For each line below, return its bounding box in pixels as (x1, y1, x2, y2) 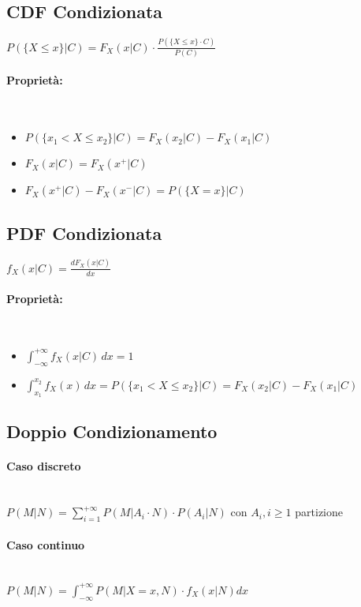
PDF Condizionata (6, 220, 162, 245)
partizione (295, 504, 343, 520)
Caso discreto (6, 458, 81, 474)
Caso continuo (6, 536, 85, 553)
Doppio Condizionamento (6, 419, 218, 444)
